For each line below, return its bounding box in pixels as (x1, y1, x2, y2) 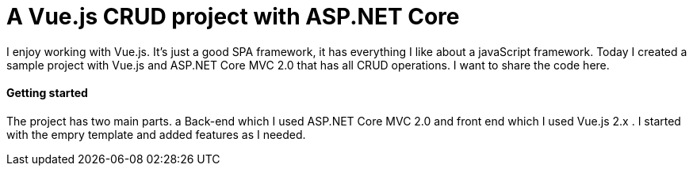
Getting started (6, 86, 88, 100)
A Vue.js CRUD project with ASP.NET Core (6, 3, 460, 30)
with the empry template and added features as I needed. (6, 127, 306, 141)
